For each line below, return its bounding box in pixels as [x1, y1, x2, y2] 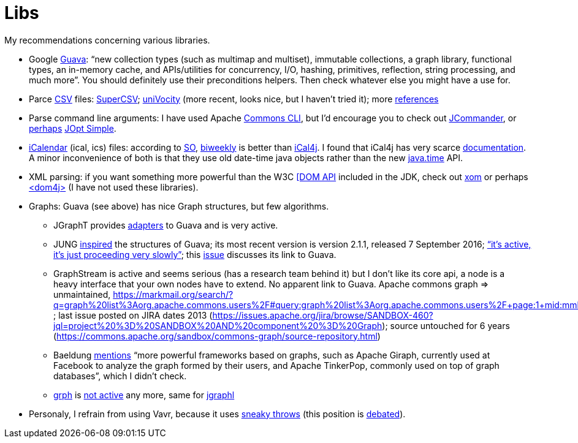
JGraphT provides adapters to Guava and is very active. [53, 219, 278, 230]
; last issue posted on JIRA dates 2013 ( [53, 309, 213, 320]
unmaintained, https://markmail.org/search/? [53, 289, 234, 300]
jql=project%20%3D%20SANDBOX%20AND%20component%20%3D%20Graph [53, 320, 382, 331]
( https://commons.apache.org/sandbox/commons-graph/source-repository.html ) [53, 330, 381, 341]
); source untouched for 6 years [382, 320, 510, 331]
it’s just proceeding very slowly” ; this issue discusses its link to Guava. [53, 249, 337, 260]
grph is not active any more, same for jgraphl [53, 389, 235, 400]
